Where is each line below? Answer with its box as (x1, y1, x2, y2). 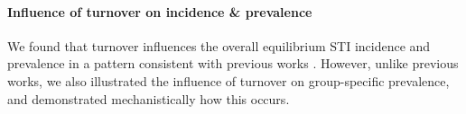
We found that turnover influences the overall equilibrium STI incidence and (7, 36, 431, 55)
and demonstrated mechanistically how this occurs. (7, 89, 290, 108)
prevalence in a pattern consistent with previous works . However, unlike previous (7, 54, 459, 73)
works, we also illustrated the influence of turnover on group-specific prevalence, (7, 71, 450, 90)
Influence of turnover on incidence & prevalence (7, 2, 312, 21)
